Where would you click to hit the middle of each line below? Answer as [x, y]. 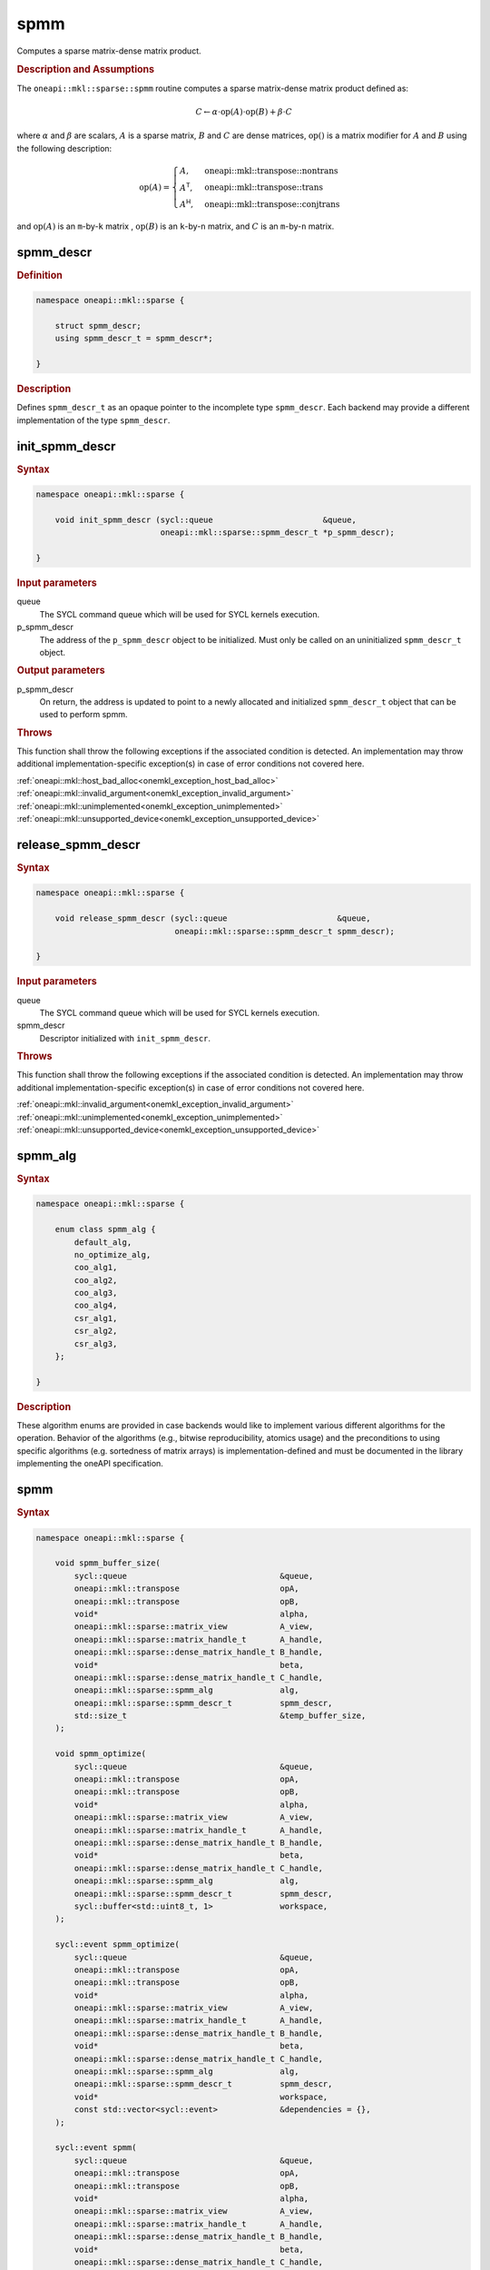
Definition [39, 275]
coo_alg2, [96, 1280]
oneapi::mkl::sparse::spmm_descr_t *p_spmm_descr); [277, 533]
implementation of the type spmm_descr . [93, 420]
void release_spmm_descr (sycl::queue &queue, [213, 918]
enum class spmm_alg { [105, 1229]
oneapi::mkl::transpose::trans [264, 188]
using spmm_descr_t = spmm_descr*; [134, 339]
